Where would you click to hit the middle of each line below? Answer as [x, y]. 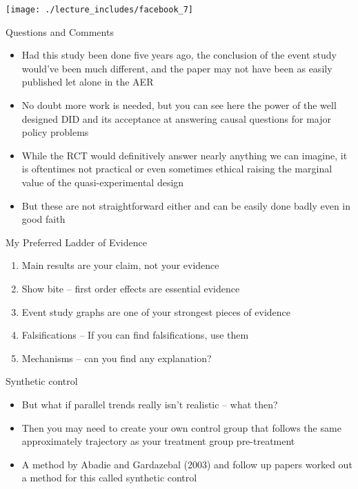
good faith [43, 219]
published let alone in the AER [88, 82]
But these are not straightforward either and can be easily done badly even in [186, 205]
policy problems [55, 132]
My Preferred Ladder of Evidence [76, 242]
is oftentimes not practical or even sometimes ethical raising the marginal [177, 169]
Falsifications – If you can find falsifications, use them [135, 335]
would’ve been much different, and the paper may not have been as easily [177, 68]
